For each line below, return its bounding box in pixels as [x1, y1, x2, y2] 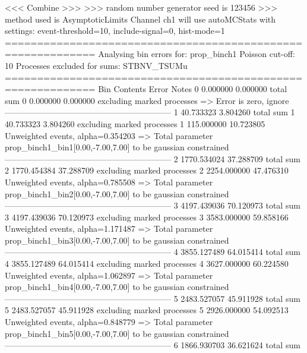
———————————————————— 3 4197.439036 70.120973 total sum [5, 199, 300, 212]
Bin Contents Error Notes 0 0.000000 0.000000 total [98, 83, 287, 95]
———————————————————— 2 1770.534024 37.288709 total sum [5, 152, 300, 165]
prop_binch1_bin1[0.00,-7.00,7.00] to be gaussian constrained [5, 141, 229, 153]
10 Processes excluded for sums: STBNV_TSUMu [5, 59, 188, 71]
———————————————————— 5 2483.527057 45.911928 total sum [5, 292, 300, 304]
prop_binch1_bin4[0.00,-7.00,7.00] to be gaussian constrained [5, 280, 229, 293]
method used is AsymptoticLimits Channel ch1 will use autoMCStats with [5, 12, 276, 25]
